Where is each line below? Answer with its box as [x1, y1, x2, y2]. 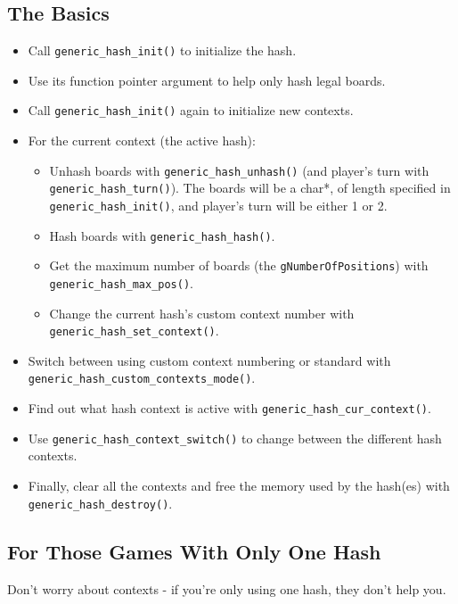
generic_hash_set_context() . [49, 321, 219, 340]
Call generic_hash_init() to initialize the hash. [28, 41, 297, 60]
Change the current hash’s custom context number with [49, 303, 355, 322]
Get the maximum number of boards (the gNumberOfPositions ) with [49, 256, 429, 275]
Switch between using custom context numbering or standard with [28, 351, 391, 369]
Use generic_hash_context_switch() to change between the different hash [28, 428, 442, 447]
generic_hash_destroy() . [28, 493, 173, 512]
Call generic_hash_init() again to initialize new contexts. [28, 101, 354, 120]
